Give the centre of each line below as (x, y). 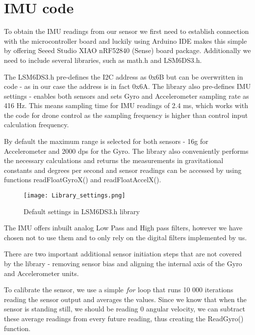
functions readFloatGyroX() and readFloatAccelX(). (83, 180)
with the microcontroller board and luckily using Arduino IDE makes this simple (126, 41)
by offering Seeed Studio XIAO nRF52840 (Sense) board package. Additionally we (127, 50)
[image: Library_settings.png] (75, 196)
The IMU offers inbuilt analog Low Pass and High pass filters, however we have (123, 228)
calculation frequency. (37, 125)
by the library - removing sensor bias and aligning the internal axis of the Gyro (123, 264)
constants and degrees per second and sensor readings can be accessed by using (123, 170)
